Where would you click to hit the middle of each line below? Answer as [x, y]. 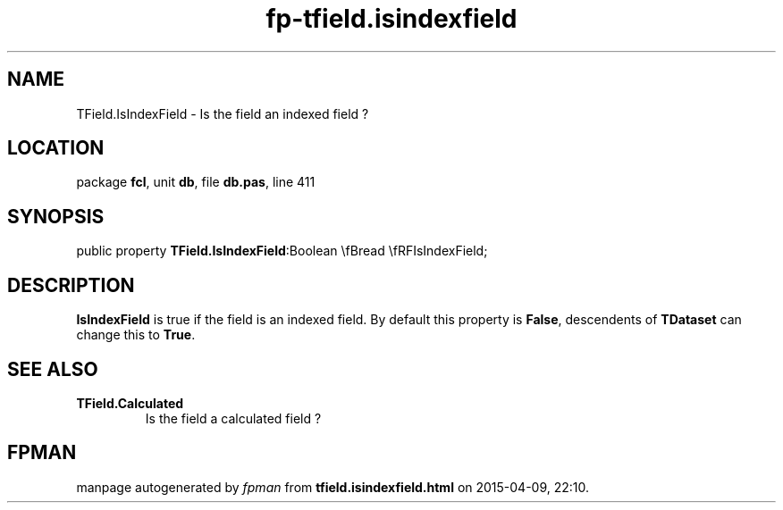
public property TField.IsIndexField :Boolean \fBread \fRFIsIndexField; [282, 251]
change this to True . [136, 335]
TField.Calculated [130, 403]
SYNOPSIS [56, 216]
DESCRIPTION [71, 285]
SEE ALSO [53, 369]
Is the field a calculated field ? [233, 418]
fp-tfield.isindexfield [391, 19]
